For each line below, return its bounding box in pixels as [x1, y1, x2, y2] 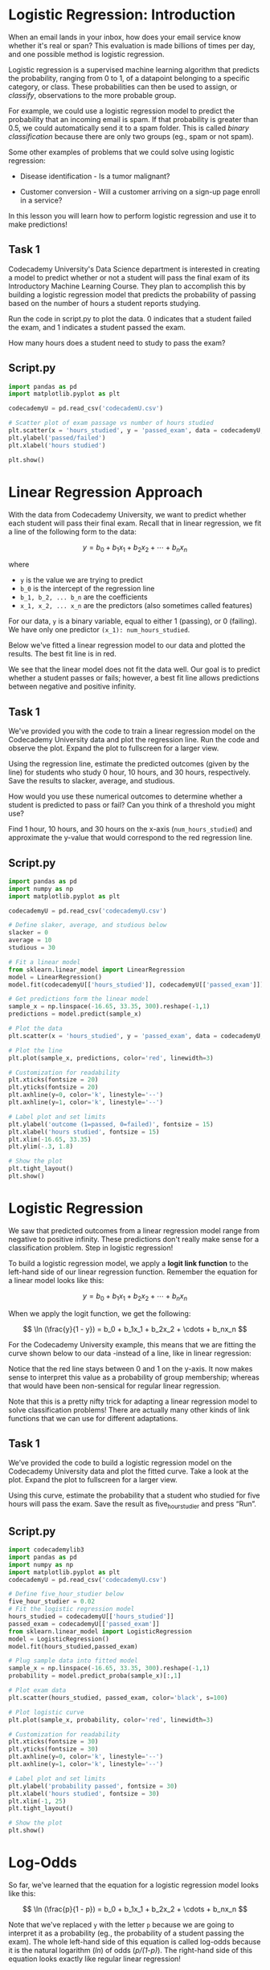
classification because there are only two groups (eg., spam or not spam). [8, 131, 255, 141]
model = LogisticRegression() [8, 1635, 110, 1643]
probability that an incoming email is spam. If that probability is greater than [8, 114, 259, 124]
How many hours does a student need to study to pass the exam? [8, 337, 226, 347]
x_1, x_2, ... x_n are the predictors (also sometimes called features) [19, 601, 253, 611]
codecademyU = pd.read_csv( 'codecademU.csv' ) [8, 404, 163, 413]
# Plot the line [8, 1046, 63, 1054]
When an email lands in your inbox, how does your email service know [8, 32, 241, 42]
